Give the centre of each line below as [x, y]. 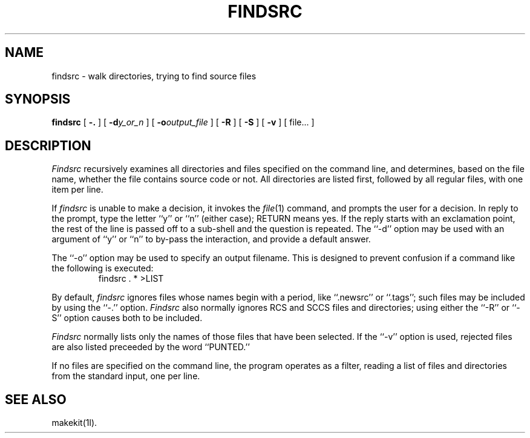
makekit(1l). [74, 423]
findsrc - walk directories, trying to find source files [154, 76]
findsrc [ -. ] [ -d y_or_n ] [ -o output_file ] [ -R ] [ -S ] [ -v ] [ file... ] [183, 122]
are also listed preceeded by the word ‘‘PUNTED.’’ [151, 347]
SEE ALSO [36, 399]
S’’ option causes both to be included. [127, 318]
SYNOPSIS [38, 99]
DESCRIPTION [48, 145]
